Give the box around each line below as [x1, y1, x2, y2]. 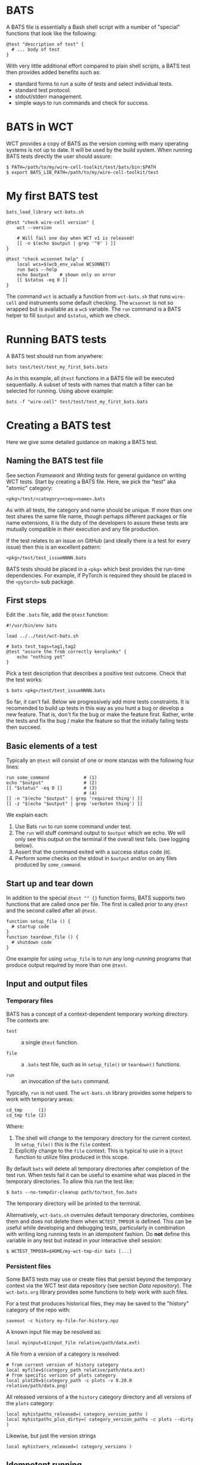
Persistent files [6, 1262, 51, 1270]
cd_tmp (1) [6, 1107, 47, 1113]
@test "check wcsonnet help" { [6, 256, 84, 262]
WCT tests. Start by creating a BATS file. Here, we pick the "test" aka [6, 478, 176, 485]
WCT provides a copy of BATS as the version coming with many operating [6, 140, 189, 147]
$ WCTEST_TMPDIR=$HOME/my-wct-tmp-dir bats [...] [6, 1248, 133, 1254]
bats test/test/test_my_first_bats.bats [6, 364, 109, 370]
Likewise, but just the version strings [6, 1432, 97, 1439]
